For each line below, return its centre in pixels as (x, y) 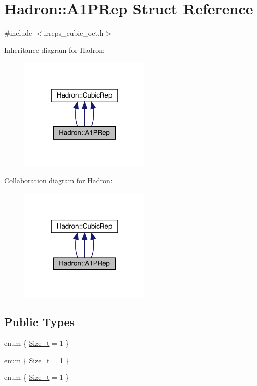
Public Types (40, 322)
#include (18, 33)
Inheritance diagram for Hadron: (54, 50)
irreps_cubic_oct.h (74, 33)
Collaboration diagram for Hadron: (58, 181)
